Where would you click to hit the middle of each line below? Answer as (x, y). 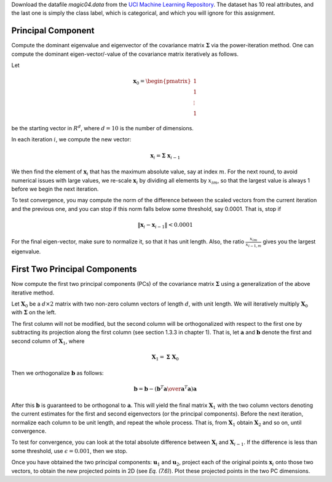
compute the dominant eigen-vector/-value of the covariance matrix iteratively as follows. (125, 54)
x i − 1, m (254, 245)
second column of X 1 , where (48, 342)
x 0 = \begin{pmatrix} (162, 82)
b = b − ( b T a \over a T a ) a (165, 389)
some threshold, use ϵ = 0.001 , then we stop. (69, 451)
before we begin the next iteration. (55, 189)
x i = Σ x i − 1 (165, 156)
